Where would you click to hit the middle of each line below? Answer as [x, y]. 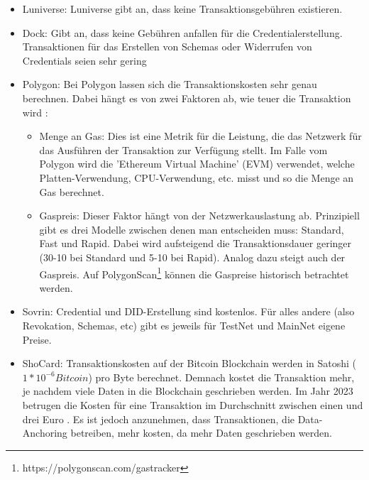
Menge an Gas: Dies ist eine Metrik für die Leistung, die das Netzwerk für [200, 136]
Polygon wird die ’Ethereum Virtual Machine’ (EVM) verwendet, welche [197, 164]
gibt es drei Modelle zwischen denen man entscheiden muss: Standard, [192, 229]
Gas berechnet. [72, 191]
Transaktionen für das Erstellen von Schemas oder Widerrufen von [167, 47]
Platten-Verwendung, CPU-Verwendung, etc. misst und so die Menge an [197, 177]
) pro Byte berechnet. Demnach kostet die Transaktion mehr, [221, 377]
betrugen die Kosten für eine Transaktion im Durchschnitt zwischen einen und [193, 404]
